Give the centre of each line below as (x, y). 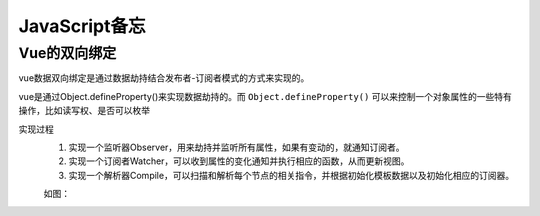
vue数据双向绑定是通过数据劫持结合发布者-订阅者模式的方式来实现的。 (164, 78)
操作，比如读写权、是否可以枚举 (84, 111)
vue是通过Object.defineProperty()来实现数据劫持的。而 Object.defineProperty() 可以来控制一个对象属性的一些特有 (265, 96)
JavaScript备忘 (82, 26)
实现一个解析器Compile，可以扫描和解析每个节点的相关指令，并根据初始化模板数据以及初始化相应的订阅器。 (291, 175)
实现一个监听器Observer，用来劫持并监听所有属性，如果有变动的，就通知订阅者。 (236, 147)
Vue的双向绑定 (67, 53)
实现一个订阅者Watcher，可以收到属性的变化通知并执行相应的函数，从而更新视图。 (239, 161)
